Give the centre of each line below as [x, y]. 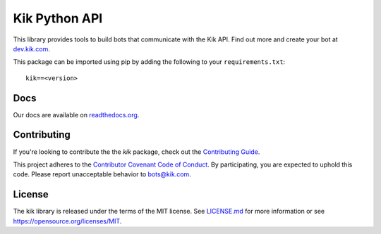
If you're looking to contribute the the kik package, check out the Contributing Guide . [137, 152]
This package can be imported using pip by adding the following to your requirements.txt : [149, 62]
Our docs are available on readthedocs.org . [76, 115]
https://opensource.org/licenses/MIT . [67, 221]
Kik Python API [58, 18]
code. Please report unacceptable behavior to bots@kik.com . [102, 174]
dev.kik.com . [32, 48]
